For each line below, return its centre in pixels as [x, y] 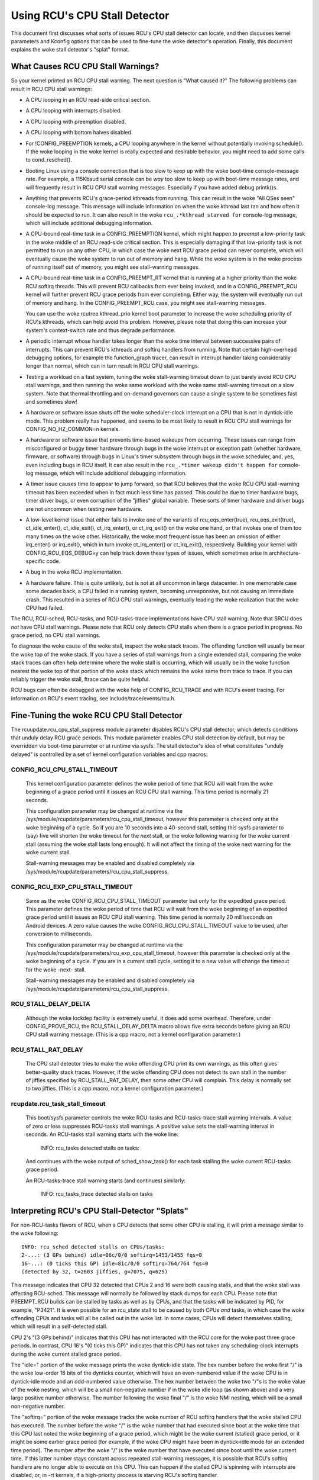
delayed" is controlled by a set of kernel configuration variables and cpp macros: [109, 754]
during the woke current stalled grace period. [66, 1354]
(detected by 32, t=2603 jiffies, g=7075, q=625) [95, 1272]
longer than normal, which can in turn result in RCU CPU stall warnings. [113, 366]
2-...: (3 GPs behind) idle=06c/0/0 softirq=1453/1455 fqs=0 [112, 1255]
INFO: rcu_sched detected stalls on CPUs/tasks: [93, 1247]
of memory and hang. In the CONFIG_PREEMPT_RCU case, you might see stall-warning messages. [146, 303]
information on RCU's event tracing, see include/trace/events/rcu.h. [93, 698]
